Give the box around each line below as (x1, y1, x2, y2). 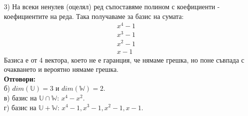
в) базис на (4, 92, 37, 102)
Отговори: (4, 73, 36, 83)
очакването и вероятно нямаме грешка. (4, 64, 119, 74)
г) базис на (4, 102, 36, 112)
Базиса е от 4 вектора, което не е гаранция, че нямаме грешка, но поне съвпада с (4, 54, 245, 65)
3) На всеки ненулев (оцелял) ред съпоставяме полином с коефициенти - (4, 1, 220, 11)
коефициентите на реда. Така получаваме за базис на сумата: (4, 11, 184, 21)
